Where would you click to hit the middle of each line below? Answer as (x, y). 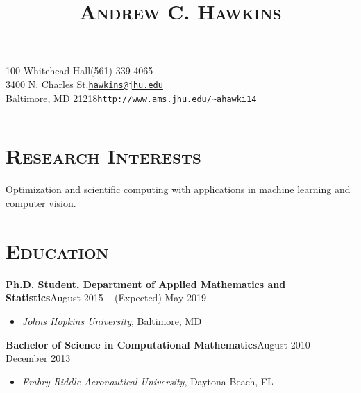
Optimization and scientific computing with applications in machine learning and (178, 189)
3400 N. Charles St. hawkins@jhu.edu (84, 84)
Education (57, 250)
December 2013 (38, 358)
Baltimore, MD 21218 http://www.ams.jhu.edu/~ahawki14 (131, 98)
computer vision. (41, 203)
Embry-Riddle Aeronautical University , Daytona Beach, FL (148, 381)
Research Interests (103, 156)
